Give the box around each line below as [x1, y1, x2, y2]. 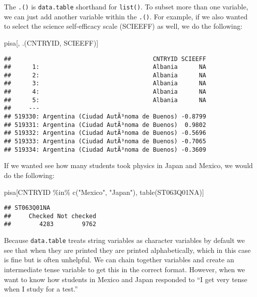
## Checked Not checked [4, 212, 97, 220]
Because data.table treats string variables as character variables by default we [4, 235, 245, 245]
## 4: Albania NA [4, 88, 206, 96]
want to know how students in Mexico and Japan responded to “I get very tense [4, 274, 248, 284]
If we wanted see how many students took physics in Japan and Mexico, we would [4, 160, 253, 171]
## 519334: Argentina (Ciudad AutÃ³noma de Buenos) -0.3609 [4, 146, 206, 153]
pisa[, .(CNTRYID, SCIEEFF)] [4, 37, 99, 48]
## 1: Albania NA [4, 63, 206, 71]
